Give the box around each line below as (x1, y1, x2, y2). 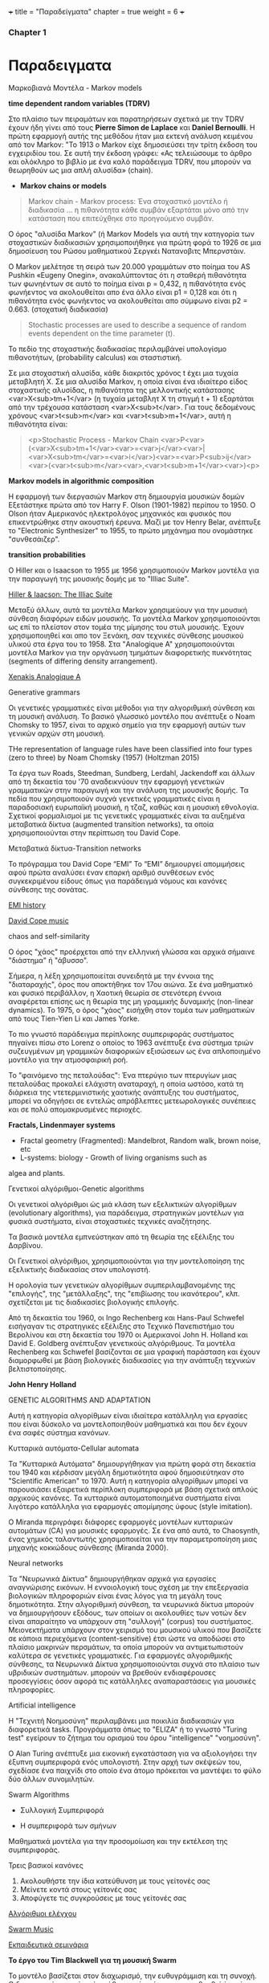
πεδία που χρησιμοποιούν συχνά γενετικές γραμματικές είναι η (8, 794, 221, 803)
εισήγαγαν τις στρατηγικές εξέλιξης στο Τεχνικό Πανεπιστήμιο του (8, 1321, 235, 1331)
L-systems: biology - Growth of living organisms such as (19, 1153, 207, 1162)
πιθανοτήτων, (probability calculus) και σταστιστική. (8, 353, 182, 362)
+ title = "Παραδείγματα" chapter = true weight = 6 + (8, 7, 185, 16)
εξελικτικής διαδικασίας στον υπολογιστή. (8, 1264, 151, 1274)
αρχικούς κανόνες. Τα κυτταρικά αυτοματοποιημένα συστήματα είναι (8, 1493, 241, 1503)
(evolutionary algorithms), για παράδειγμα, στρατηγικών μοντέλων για (8, 1208, 245, 1218)
